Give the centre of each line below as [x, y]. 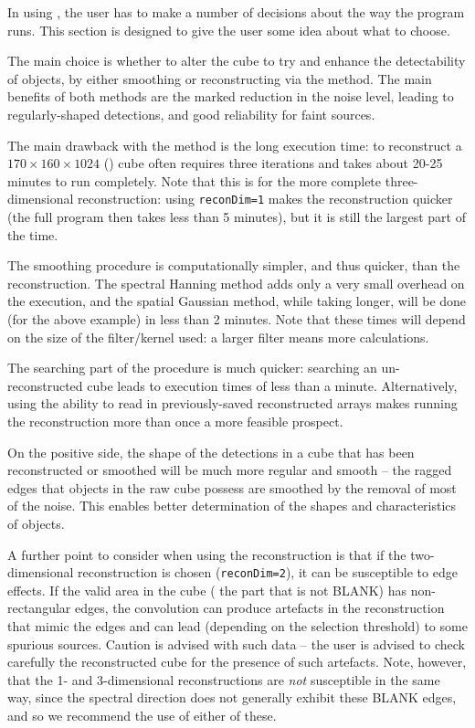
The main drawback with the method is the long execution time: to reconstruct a [235, 145]
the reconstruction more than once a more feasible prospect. [175, 421]
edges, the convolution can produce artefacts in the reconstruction [259, 608]
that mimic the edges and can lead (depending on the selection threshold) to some [237, 625]
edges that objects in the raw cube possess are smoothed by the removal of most [232, 487]
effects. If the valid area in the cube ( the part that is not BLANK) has [207, 590]
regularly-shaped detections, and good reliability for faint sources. [191, 114]
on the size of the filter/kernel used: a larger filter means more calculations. [218, 337]
